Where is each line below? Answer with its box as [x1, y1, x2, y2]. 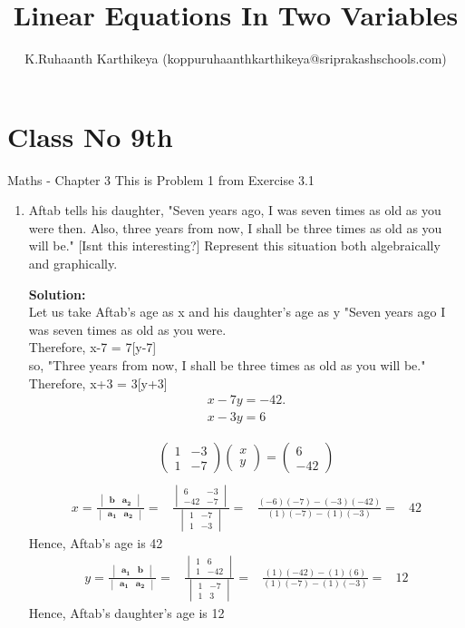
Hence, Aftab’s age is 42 [28, 533, 163, 552]
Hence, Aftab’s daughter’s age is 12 [28, 603, 225, 623]
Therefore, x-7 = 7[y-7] [28, 338, 157, 357]
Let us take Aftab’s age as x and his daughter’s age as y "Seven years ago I [28, 302, 446, 321]
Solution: [28, 284, 86, 303]
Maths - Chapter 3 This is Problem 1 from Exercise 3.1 [7, 170, 315, 189]
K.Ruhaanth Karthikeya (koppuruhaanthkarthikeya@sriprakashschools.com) [24, 49, 447, 68]
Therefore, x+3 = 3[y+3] [28, 373, 168, 392]
